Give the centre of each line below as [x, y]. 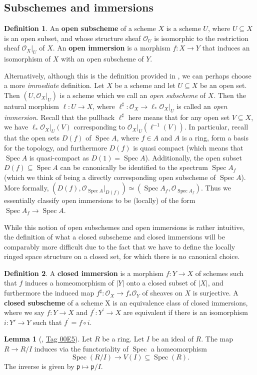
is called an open [202, 106]
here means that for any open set [179, 117]
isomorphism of [27, 59]
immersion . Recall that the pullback [59, 117]
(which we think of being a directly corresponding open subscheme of [110, 177]
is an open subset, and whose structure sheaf [72, 38]
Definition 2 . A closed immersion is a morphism [84, 273]
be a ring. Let [123, 339]
